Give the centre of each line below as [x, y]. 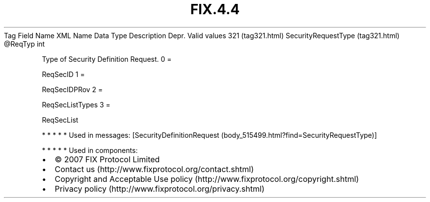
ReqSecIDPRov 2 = [72, 89]
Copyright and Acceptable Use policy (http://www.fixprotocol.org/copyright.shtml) [207, 179]
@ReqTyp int [25, 44]
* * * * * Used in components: [90, 150]
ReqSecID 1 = [63, 74]
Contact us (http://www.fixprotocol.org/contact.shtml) [154, 169]
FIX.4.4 [215, 9]
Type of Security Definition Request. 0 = [107, 59]
